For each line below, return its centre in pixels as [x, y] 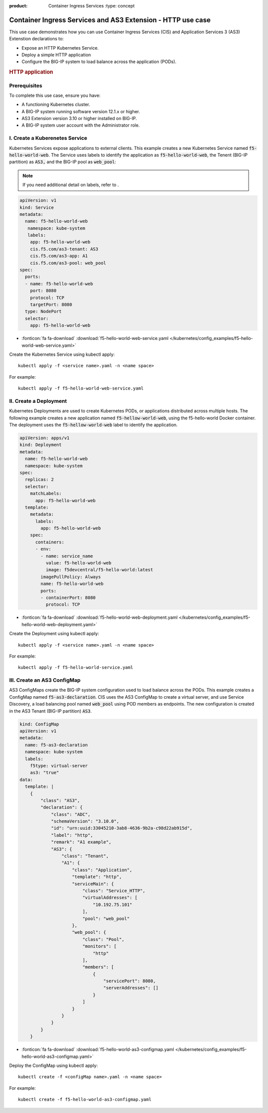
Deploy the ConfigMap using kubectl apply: [54, 1065]
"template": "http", [97, 877]
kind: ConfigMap [39, 724]
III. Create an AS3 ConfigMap [45, 680]
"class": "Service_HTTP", [114, 890]
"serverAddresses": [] [131, 988]
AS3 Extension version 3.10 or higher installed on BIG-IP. [79, 119]
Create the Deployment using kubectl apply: [54, 634]
